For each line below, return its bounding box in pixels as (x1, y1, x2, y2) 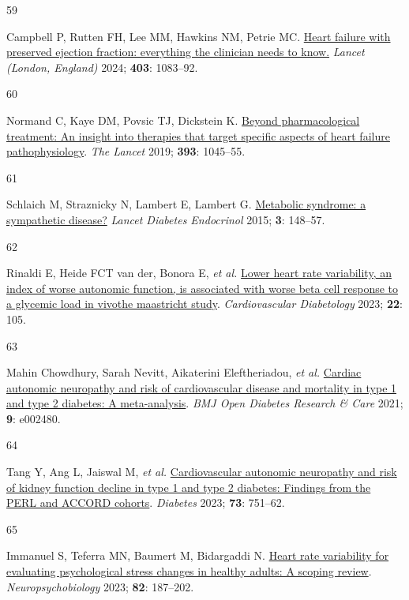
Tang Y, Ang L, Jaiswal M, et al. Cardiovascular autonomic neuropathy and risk (6, 463, 397, 480)
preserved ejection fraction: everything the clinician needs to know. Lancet (6, 43, 365, 60)
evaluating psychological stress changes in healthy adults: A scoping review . (6, 563, 372, 579)
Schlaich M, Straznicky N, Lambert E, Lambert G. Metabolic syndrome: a (6, 196, 366, 212)
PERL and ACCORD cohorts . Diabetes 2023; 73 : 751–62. (6, 494, 285, 511)
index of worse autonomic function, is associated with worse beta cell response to (6, 279, 399, 296)
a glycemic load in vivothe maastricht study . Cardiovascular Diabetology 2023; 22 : (6, 295, 403, 312)
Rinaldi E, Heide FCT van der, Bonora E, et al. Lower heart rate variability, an (6, 264, 392, 281)
